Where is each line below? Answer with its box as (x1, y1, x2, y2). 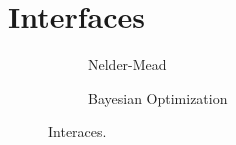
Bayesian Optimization (88, 87, 228, 108)
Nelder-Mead (88, 54, 167, 75)
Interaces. (48, 121, 107, 142)
